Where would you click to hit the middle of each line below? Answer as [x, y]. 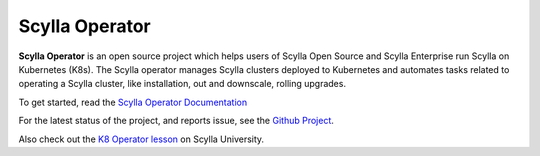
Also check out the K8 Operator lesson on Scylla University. [141, 139]
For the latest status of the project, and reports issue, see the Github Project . [176, 121]
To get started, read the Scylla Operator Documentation [133, 102]
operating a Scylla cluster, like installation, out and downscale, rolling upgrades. [182, 84]
